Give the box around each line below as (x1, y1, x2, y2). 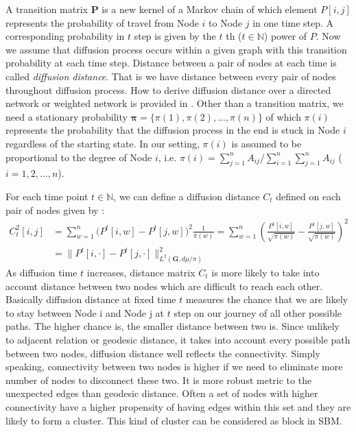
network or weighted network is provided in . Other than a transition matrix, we (5, 96, 344, 110)
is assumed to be (231, 136, 302, 150)
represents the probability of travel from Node (5, 15, 199, 29)
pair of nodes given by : (5, 202, 105, 217)
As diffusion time (5, 265, 78, 280)
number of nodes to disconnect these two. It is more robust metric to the (5, 372, 312, 387)
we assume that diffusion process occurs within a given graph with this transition (5, 42, 347, 56)
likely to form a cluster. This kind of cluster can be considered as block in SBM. (5, 413, 342, 427)
